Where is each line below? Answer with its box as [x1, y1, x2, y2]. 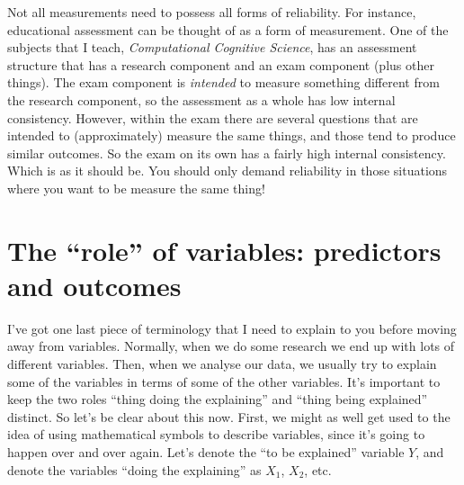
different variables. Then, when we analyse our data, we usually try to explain [7, 355, 437, 373]
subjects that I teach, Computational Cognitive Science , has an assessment [7, 38, 417, 57]
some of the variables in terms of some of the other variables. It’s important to [7, 372, 441, 391]
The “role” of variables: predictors [7, 231, 442, 268]
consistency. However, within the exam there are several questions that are [7, 108, 418, 127]
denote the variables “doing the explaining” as [7, 460, 262, 479]
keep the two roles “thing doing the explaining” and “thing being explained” [7, 390, 428, 409]
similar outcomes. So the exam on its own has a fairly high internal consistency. [7, 143, 446, 162]
